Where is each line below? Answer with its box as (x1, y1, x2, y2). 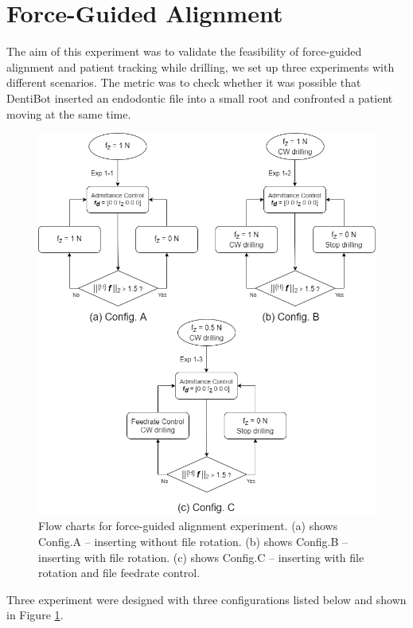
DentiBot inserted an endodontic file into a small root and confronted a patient (6, 89, 393, 106)
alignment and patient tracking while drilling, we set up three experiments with (6, 58, 395, 75)
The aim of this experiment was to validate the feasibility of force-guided (6, 43, 362, 60)
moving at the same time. (6, 105, 131, 122)
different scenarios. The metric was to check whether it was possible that (6, 74, 361, 91)
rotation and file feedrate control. (38, 564, 201, 581)
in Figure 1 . (6, 607, 64, 623)
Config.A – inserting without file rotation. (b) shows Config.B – (38, 532, 349, 549)
